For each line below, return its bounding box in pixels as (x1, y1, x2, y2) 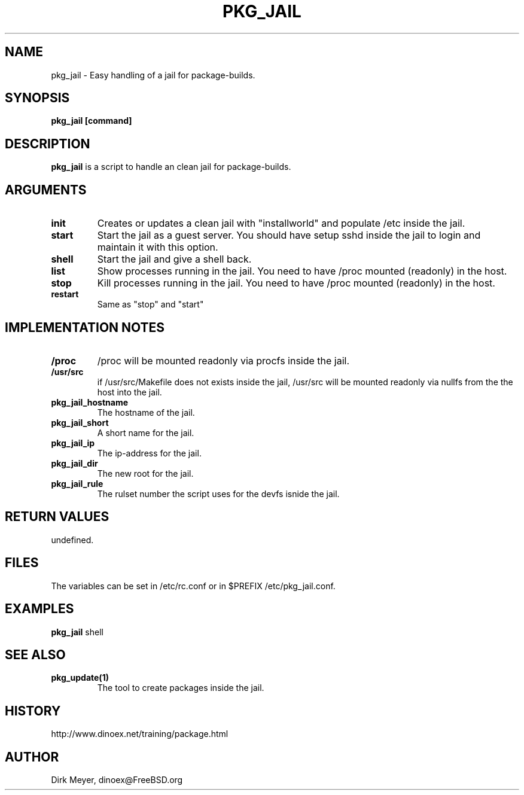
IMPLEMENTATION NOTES (5, 319, 165, 335)
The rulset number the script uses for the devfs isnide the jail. (97, 488, 340, 499)
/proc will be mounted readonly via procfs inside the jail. (97, 354, 350, 367)
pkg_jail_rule (51, 478, 103, 489)
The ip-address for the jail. (97, 447, 202, 458)
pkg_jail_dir (51, 458, 98, 468)
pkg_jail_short (51, 417, 109, 428)
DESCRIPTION (5, 136, 90, 151)
